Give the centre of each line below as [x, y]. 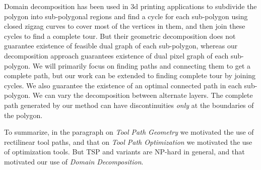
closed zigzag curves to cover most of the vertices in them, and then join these [125, 26]
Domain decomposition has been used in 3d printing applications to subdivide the [130, 6]
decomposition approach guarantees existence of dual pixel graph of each [116, 55]
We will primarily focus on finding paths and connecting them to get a [142, 65]
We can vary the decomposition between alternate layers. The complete [143, 95]
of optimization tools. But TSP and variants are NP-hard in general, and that [124, 152]
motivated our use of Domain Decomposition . [74, 161]
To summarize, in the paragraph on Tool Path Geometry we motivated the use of [129, 132]
